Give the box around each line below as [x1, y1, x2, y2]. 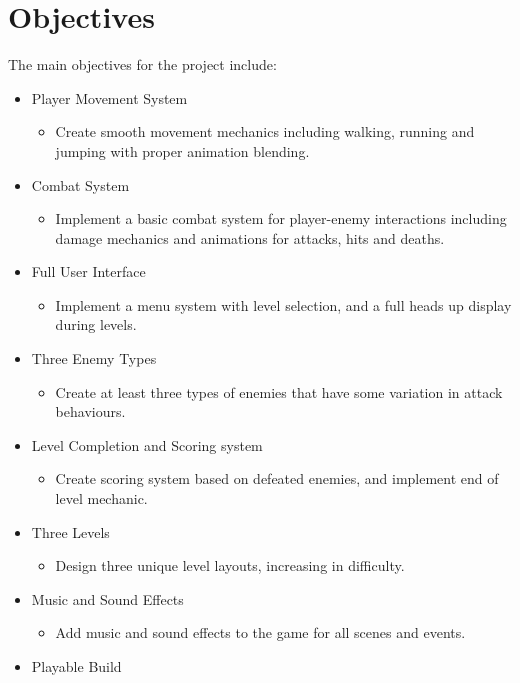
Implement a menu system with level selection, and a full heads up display [55, 294, 512, 315]
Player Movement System [31, 87, 188, 108]
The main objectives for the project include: [8, 54, 277, 75]
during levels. [55, 314, 137, 335]
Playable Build [31, 656, 122, 676]
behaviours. [55, 401, 126, 422]
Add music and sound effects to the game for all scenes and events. [55, 622, 466, 643]
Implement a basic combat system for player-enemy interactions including [55, 208, 507, 229]
